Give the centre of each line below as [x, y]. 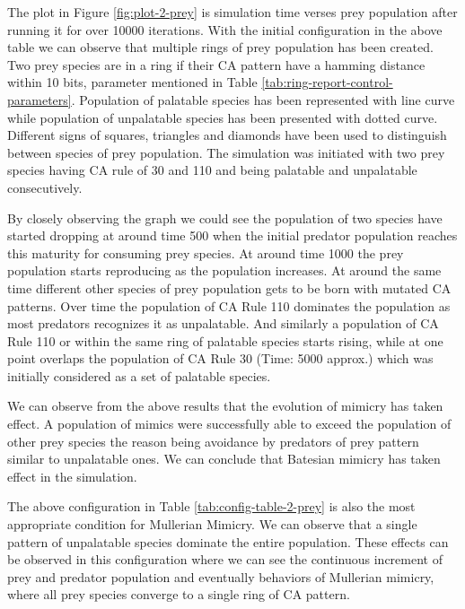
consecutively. [45, 187]
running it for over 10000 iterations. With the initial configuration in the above [225, 29]
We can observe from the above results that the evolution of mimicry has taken [225, 406]
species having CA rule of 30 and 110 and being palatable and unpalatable [212, 170]
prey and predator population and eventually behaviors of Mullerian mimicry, [221, 576]
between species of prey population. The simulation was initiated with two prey [226, 152]
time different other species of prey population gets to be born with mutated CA [229, 287]
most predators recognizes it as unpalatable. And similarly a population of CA [223, 323]
